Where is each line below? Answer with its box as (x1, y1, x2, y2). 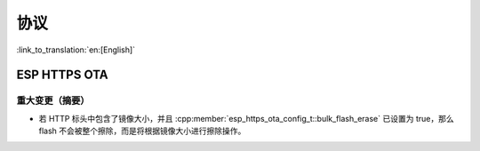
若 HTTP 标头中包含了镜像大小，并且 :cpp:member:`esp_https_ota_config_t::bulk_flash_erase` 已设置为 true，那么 (38, 113, 454, 123)
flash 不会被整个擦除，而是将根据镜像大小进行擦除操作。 (38, 125, 246, 137)
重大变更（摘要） (16, 94, 90, 107)
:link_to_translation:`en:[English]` (16, 44, 136, 55)
